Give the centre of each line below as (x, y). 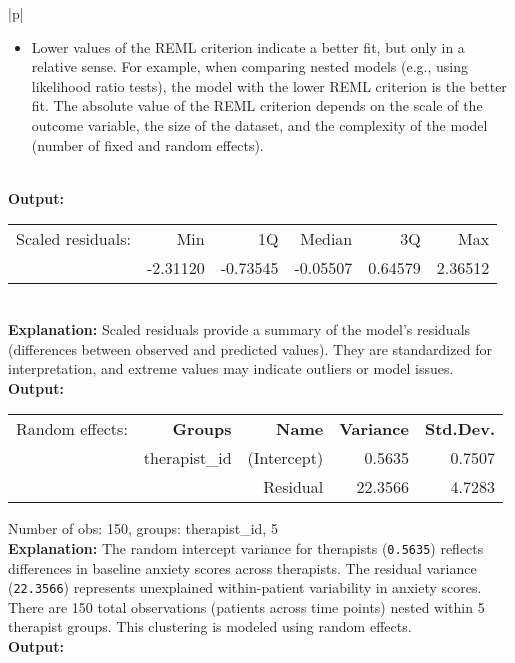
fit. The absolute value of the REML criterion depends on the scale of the (257, 105)
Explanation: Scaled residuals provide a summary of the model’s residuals (239, 328)
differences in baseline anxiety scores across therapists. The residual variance (242, 567)
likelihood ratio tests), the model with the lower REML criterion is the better (269, 85)
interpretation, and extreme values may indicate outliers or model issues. (231, 368)
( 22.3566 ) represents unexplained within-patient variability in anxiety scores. (245, 587)
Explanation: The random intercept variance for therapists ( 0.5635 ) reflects (246, 547)
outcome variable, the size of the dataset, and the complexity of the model (259, 124)
